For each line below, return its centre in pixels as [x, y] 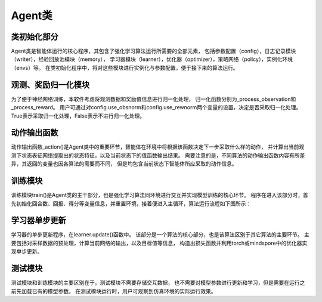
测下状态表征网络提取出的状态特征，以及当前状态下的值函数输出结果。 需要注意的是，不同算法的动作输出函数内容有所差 [158, 155]
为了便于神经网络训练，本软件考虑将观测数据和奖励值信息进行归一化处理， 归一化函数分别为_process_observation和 [154, 99]
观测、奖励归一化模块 [50, 84]
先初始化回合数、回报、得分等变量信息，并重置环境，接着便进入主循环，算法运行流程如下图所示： [131, 204]
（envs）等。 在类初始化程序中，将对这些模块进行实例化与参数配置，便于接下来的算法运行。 [125, 67]
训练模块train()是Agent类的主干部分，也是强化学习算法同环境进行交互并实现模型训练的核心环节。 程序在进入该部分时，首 [160, 195]
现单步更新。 [27, 251]
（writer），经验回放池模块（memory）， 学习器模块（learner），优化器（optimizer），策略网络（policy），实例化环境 [152, 59]
